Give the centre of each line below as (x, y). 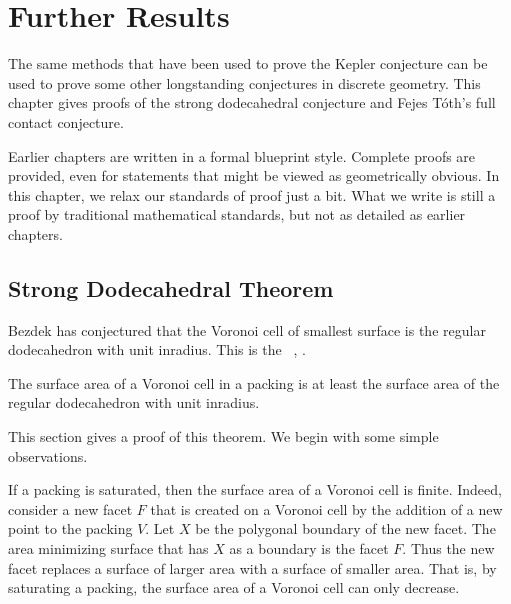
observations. (48, 455)
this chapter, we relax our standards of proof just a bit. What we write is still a (252, 194)
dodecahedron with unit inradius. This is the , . (157, 349)
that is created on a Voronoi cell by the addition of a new (326, 508)
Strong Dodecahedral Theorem (171, 287)
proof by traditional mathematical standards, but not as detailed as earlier (237, 214)
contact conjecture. (66, 121)
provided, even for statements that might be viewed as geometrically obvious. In (254, 175)
